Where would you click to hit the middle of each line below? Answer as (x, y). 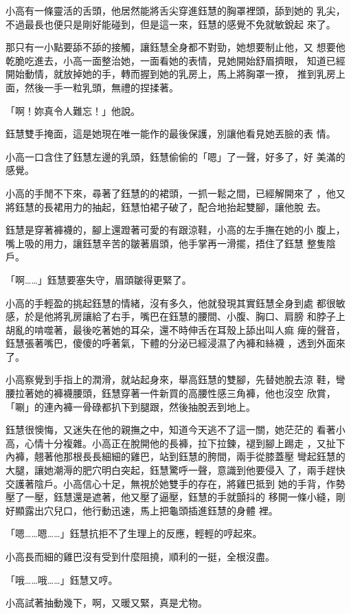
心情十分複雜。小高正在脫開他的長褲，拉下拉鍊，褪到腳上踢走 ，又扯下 (185, 443)
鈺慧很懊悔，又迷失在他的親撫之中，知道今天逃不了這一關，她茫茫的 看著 (171, 430)
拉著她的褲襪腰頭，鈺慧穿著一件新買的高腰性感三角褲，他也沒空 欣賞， (175, 393)
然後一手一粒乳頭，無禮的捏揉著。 (101, 87)
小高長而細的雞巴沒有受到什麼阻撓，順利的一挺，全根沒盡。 (140, 556)
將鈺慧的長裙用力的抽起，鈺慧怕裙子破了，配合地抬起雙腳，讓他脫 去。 (166, 206)
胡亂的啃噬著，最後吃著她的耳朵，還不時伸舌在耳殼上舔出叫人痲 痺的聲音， (175, 329)
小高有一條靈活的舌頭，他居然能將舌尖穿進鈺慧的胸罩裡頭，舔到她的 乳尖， (175, 10)
